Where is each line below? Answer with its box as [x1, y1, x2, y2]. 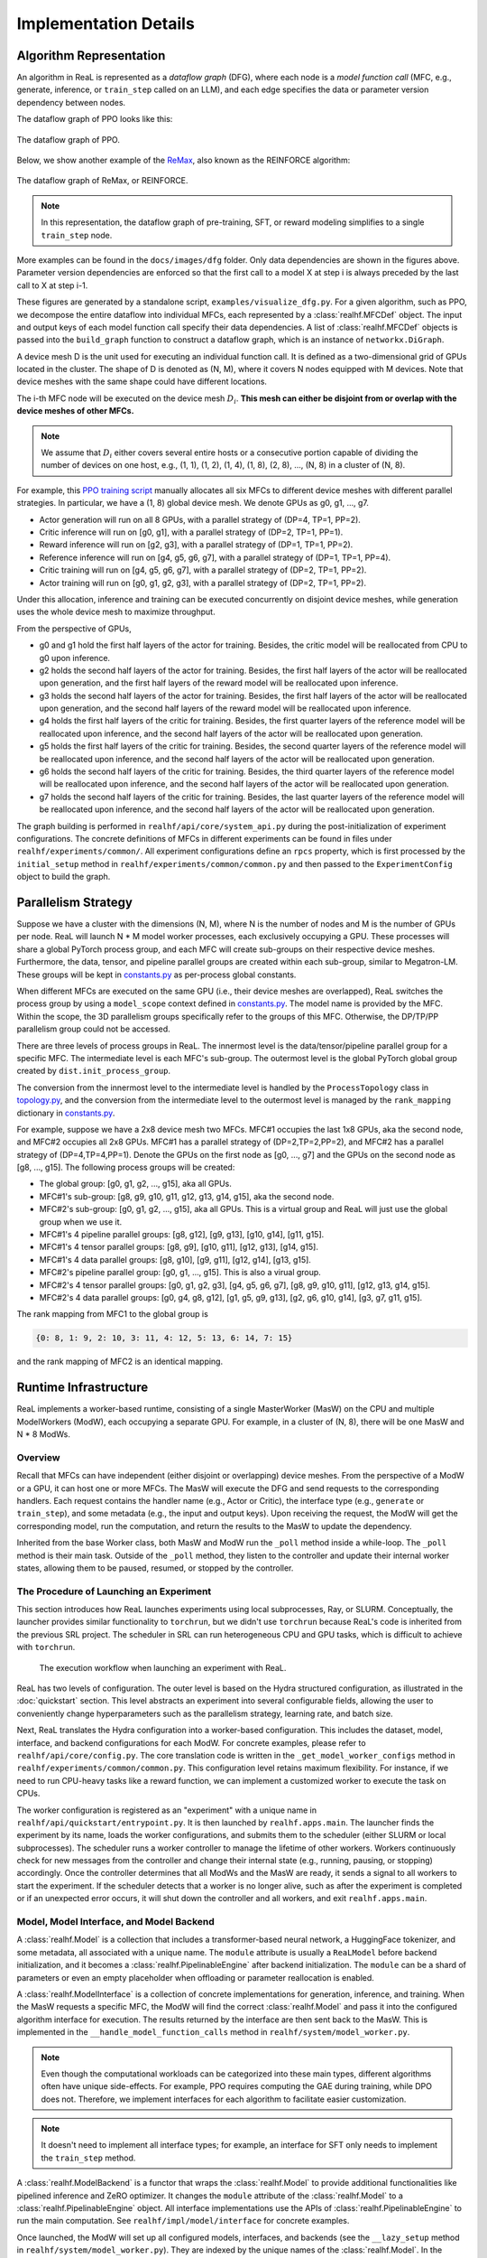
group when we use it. [39, 1216, 122, 1227]
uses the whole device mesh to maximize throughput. [16, 606, 216, 618]
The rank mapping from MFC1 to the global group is [16, 1309, 209, 1320]
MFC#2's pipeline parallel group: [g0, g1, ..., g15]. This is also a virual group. [39, 1267, 322, 1278]
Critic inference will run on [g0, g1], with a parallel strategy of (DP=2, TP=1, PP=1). [39, 527, 344, 537]
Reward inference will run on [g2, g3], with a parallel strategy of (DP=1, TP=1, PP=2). [39, 539, 354, 550]
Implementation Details [16, 14, 196, 33]
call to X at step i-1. [16, 280, 88, 291]
